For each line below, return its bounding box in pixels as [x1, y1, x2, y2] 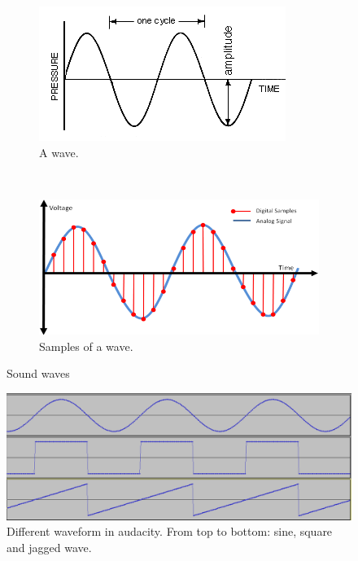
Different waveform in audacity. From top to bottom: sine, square [7, 523, 333, 540]
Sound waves [7, 365, 70, 382]
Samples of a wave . [39, 337, 133, 354]
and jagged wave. [7, 538, 92, 555]
